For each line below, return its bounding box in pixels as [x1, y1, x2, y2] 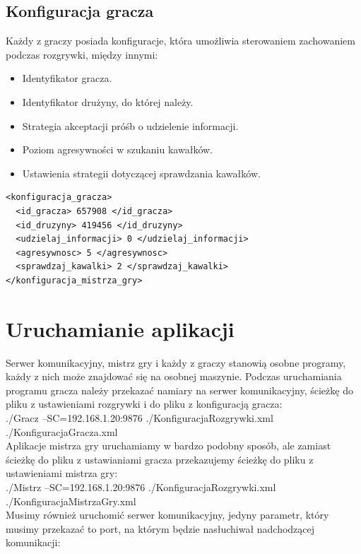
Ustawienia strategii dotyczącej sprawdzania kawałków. [22, 165, 261, 180]
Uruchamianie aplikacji [6, 314, 235, 343]
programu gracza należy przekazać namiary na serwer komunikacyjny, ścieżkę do [6, 382, 353, 397]
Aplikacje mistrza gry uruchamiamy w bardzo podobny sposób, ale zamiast [6, 438, 331, 453]
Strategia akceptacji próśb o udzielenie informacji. [22, 118, 239, 133]
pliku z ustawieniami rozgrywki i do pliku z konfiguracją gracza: [6, 396, 283, 411]
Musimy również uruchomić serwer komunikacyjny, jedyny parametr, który [6, 507, 329, 522]
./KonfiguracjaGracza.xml [6, 424, 118, 439]
